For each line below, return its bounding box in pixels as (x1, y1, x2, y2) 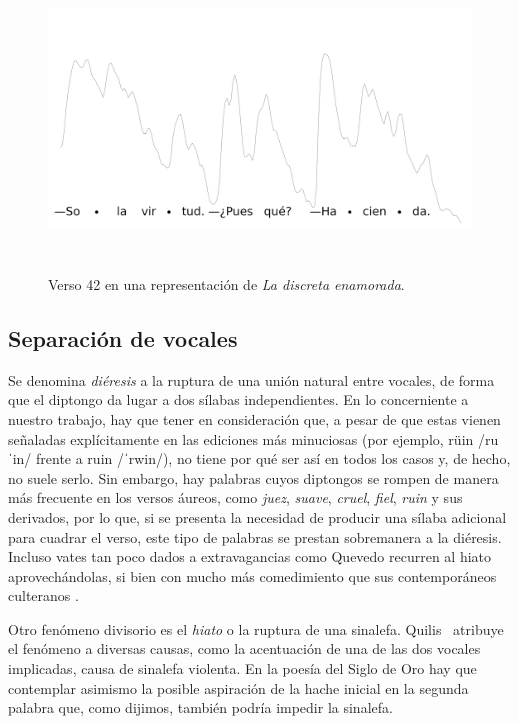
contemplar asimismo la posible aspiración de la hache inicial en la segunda (8, 677, 469, 698)
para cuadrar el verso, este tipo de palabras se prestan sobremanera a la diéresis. (8, 526, 502, 547)
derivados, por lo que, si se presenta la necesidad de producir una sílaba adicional (8, 506, 507, 527)
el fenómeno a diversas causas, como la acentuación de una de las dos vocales (8, 638, 481, 659)
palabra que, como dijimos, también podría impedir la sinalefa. (8, 697, 393, 718)
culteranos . (8, 585, 79, 606)
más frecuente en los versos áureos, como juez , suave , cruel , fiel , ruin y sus (8, 487, 463, 508)
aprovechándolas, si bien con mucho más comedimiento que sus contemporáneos (8, 565, 497, 586)
